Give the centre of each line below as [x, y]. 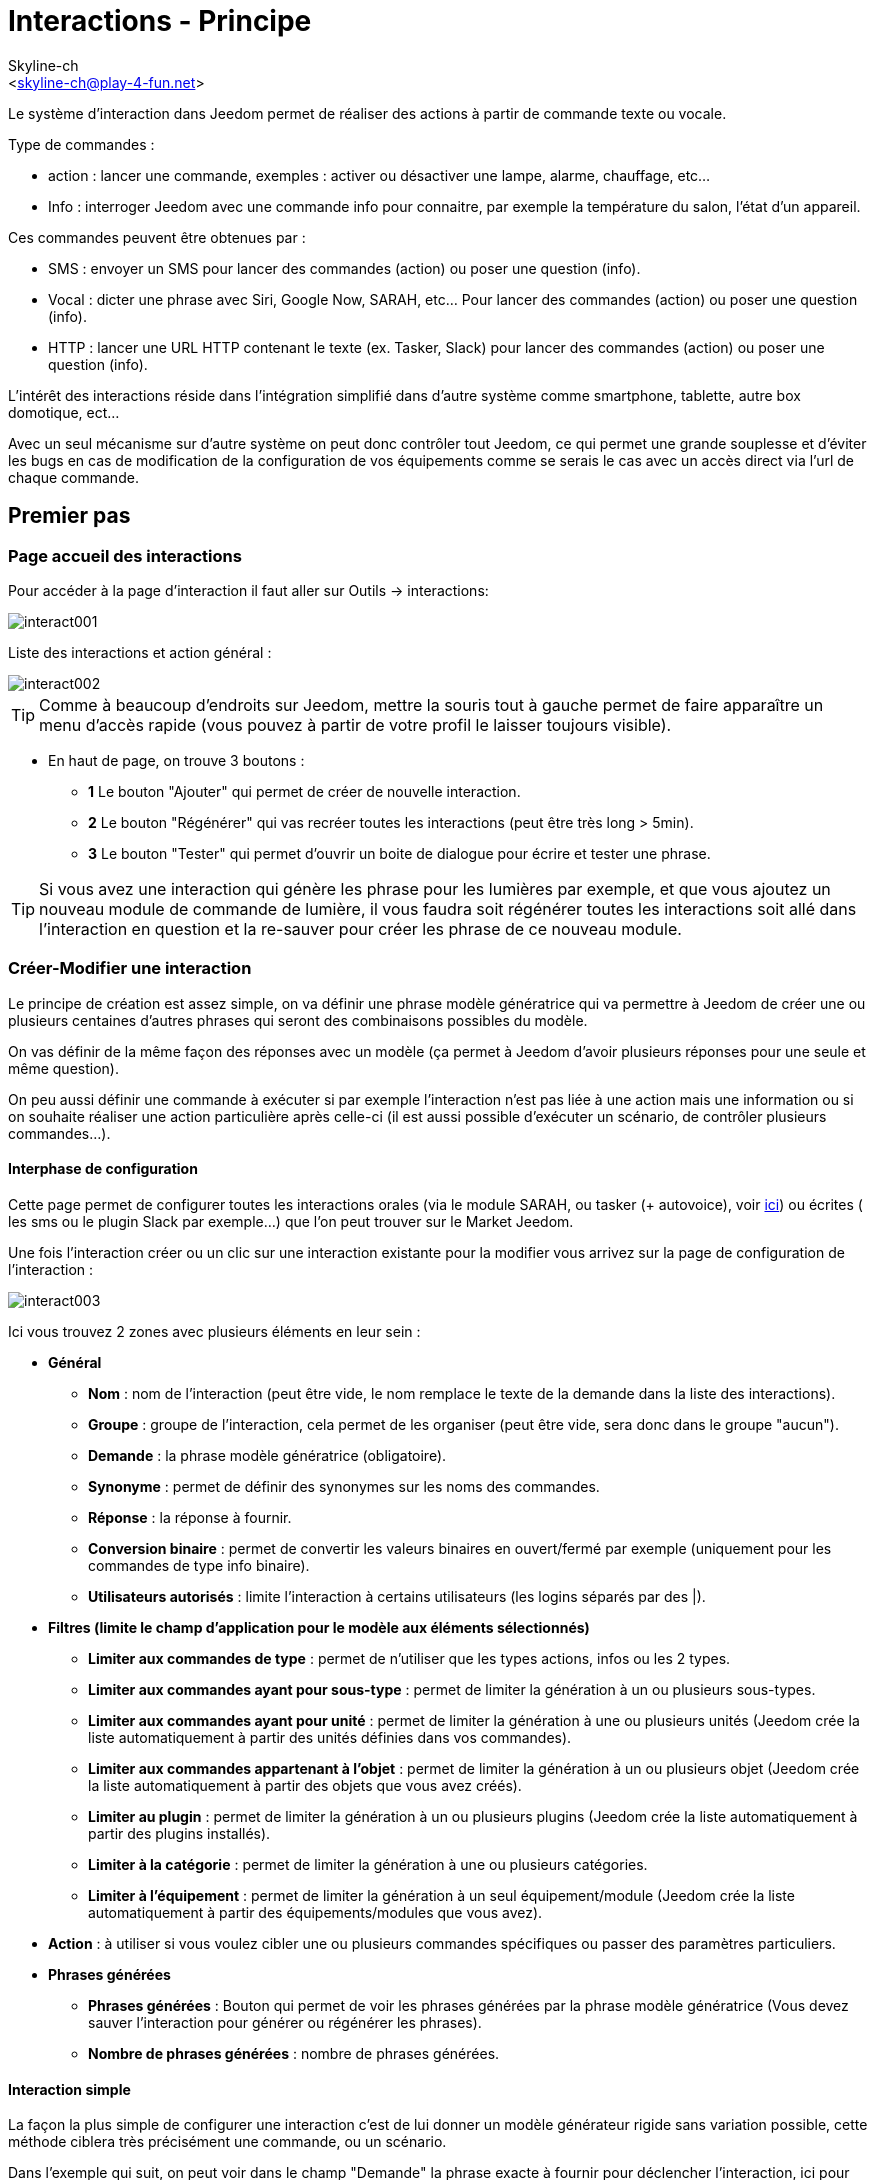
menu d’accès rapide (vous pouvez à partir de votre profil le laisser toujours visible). [355, 724]
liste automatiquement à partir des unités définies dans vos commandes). [330, 1737]
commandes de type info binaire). [199, 1565]
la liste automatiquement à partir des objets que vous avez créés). [305, 1785]
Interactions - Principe [160, 21]
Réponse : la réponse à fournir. [190, 1517]
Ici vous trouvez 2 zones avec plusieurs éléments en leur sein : [214, 1331]
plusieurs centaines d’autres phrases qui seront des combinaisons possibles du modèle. [298, 1020]
